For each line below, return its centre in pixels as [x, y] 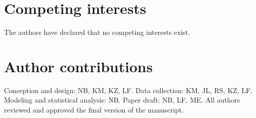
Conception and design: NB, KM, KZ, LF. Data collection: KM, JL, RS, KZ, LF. [128, 90]
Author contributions [78, 66]
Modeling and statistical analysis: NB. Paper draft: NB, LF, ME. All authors [122, 100]
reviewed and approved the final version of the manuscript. [94, 110]
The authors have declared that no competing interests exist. [97, 32]
